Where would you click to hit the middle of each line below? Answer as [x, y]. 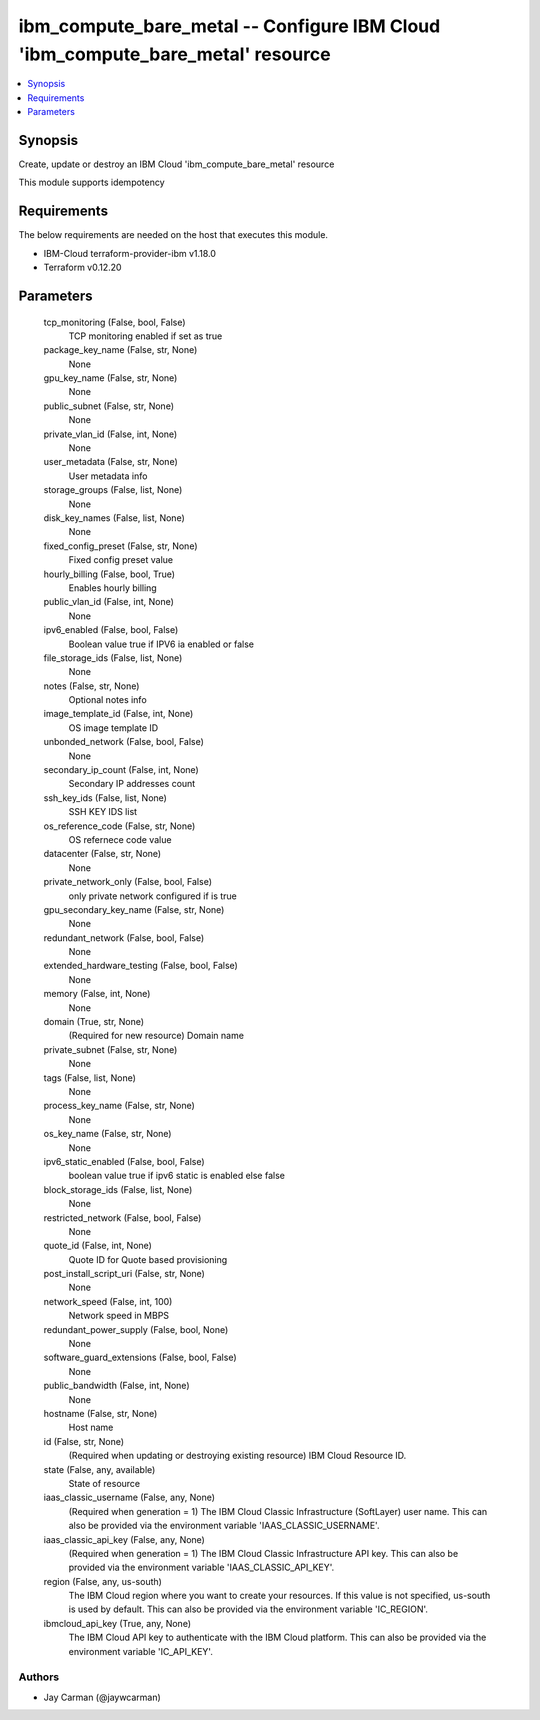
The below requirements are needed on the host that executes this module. [173, 235]
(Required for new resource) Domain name [156, 1036]
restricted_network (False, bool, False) [122, 1217]
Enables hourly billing [112, 587]
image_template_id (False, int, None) [118, 714]
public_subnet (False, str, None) [109, 406]
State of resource [104, 1483]
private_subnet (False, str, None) [110, 1049]
